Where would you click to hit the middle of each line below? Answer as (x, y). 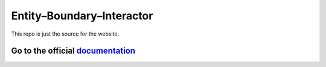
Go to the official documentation (73, 51)
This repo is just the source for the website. (65, 34)
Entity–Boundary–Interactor (82, 16)
